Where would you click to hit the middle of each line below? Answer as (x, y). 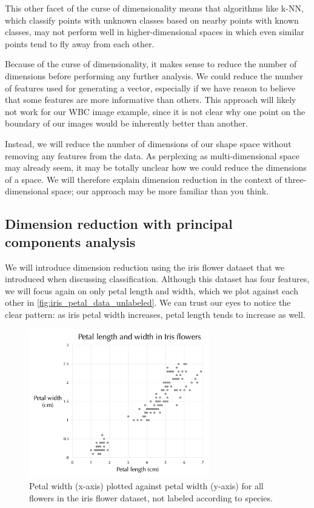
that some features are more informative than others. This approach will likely (151, 100)
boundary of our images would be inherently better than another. (126, 123)
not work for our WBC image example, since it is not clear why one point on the (155, 111)
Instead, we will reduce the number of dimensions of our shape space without (148, 143)
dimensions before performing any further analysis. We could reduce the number (154, 75)
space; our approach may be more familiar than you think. (160, 191)
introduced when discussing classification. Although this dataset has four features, (157, 279)
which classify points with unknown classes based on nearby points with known (152, 20)
